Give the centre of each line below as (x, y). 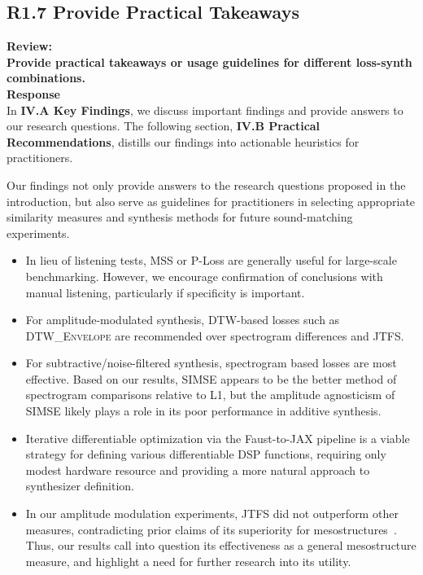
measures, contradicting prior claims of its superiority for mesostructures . (211, 529)
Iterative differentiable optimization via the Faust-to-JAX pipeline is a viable (218, 438)
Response (33, 93)
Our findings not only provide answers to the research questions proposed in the (206, 184)
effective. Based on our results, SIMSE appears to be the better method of (211, 378)
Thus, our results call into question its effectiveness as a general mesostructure (221, 545)
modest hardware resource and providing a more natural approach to (198, 470)
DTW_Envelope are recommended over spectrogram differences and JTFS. (215, 335)
